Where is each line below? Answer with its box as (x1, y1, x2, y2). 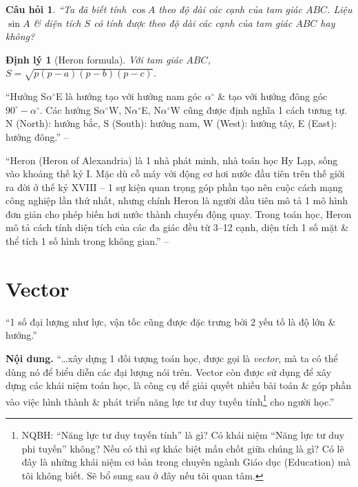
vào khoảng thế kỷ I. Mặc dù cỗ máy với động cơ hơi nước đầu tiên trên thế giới (6, 166, 345, 181)
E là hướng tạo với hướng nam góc (55, 89, 202, 103)
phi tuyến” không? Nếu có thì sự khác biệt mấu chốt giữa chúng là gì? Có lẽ (21, 441, 344, 455)
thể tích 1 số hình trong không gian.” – (6, 234, 169, 248)
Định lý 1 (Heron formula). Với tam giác (6, 52, 183, 66)
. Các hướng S (39, 102, 100, 117)
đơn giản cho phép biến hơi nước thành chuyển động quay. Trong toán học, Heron (6, 206, 352, 221)
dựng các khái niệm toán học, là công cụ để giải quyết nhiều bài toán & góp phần (6, 378, 352, 392)
